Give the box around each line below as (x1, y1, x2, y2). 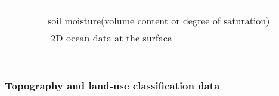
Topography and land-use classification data (5, 78, 220, 92)
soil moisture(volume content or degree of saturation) (48, 14, 270, 27)
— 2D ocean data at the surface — (38, 31, 185, 44)
